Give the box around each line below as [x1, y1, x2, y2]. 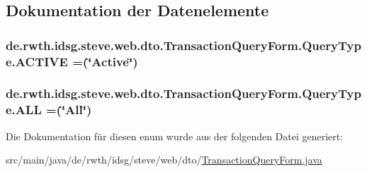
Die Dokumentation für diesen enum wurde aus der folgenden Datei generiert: [6, 128, 344, 143]
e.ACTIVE [6, 52, 68, 70]
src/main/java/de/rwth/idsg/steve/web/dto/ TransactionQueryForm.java [6, 152, 322, 167]
